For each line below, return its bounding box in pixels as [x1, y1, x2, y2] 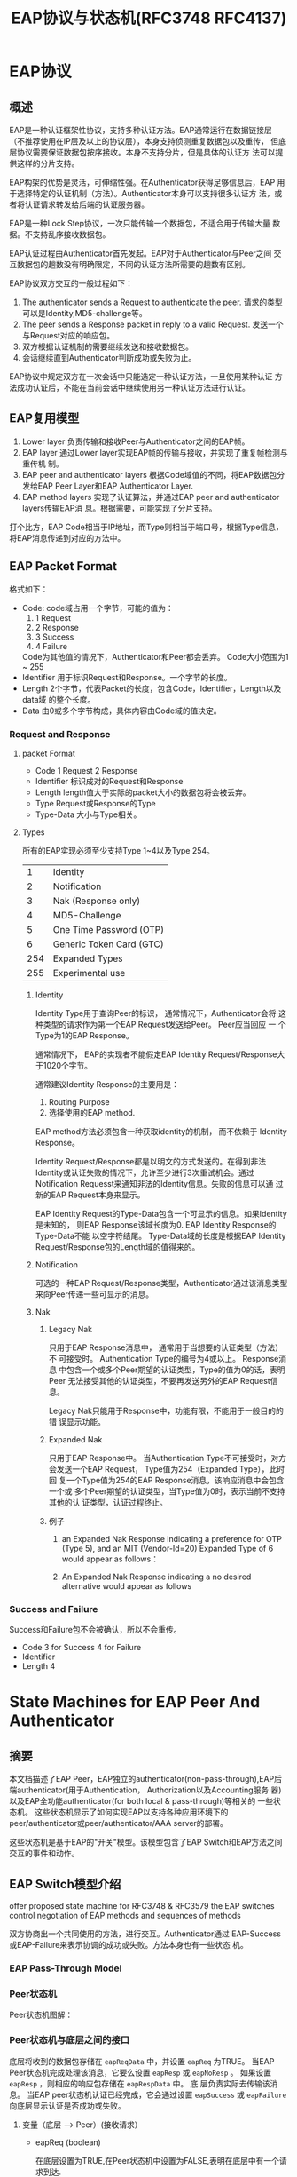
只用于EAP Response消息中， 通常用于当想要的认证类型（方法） [48, 1342, 284, 1353]
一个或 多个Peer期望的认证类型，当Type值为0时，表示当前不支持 [48, 1485, 285, 1497]
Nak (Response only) [52, 894, 141, 907]
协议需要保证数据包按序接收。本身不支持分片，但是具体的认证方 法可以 [16, 147, 276, 157]
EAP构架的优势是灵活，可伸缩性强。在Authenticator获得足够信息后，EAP [9, 177, 276, 187]
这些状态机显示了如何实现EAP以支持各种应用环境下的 [34, 1807, 229, 1817]
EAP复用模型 [9, 410, 80, 426]
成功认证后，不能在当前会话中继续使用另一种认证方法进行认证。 [16, 383, 250, 393]
